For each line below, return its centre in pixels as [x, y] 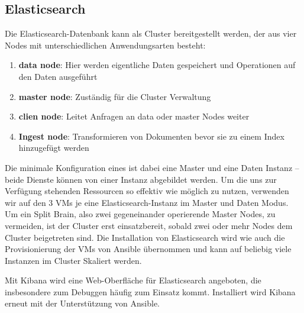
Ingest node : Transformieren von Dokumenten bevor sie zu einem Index [151, 136]
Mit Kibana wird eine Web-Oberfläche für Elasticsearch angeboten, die [133, 280]
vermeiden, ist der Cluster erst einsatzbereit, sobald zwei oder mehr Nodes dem [149, 225]
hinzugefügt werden [54, 148]
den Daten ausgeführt [58, 76]
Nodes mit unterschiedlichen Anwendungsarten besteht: [105, 45]
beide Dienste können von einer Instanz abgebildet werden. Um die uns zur [141, 179]
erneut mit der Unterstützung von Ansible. [83, 303]
